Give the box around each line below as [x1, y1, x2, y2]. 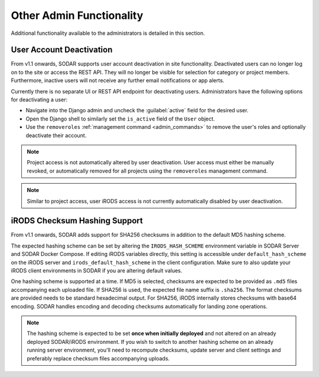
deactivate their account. [25, 132, 87, 139]
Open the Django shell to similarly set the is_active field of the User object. [25, 115, 215, 122]
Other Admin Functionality [11, 9, 144, 22]
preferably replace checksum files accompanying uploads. [27, 355, 170, 362]
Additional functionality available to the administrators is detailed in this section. [11, 30, 205, 37]
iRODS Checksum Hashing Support [11, 216, 143, 226]
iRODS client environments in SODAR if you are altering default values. [11, 267, 183, 274]
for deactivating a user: [11, 96, 68, 103]
